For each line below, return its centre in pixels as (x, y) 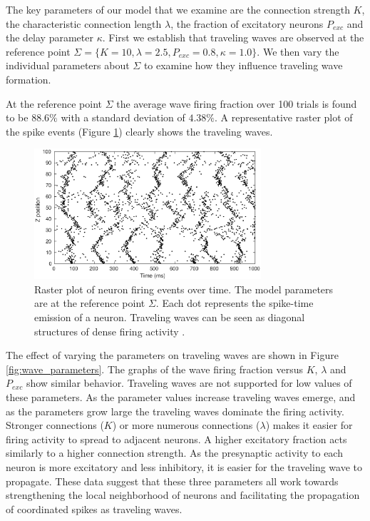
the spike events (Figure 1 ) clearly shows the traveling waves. (139, 131)
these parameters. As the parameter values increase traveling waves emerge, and (181, 397)
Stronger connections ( (55, 425)
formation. (29, 79)
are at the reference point (90, 303)
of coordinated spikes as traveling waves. (94, 509)
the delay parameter (50, 37)
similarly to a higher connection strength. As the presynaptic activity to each (174, 453)
